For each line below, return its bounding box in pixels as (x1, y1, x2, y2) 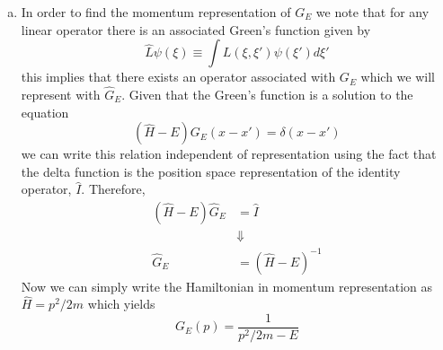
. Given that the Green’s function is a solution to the (121, 85, 413, 103)
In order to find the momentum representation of (21, 3, 291, 21)
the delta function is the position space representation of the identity (21, 162, 401, 180)
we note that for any (315, 3, 430, 21)
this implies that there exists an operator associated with (21, 67, 336, 86)
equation (21, 102, 69, 121)
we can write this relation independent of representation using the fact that (21, 144, 437, 163)
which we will (360, 67, 435, 86)
